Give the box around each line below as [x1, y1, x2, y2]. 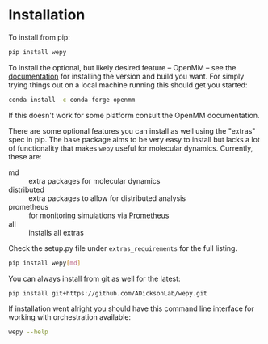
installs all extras [28, 227, 85, 237]
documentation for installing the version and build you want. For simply [8, 71, 245, 81]
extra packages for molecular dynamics [28, 176, 161, 185]
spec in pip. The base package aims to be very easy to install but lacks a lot [8, 134, 260, 144]
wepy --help [8, 328, 48, 337]
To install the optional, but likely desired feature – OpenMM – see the [8, 62, 237, 72]
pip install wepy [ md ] [8, 259, 82, 267]
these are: [8, 151, 42, 161]
